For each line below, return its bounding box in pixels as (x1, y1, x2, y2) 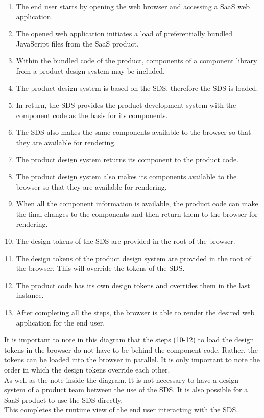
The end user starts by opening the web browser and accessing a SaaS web (16, 1, 250, 11)
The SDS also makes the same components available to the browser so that (16, 127, 251, 137)
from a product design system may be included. (16, 65, 165, 76)
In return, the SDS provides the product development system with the (16, 100, 236, 110)
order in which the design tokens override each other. (4, 364, 170, 375)
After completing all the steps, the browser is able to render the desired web (16, 307, 255, 318)
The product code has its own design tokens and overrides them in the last (16, 280, 250, 290)
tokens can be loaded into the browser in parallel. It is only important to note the (4, 354, 260, 365)
